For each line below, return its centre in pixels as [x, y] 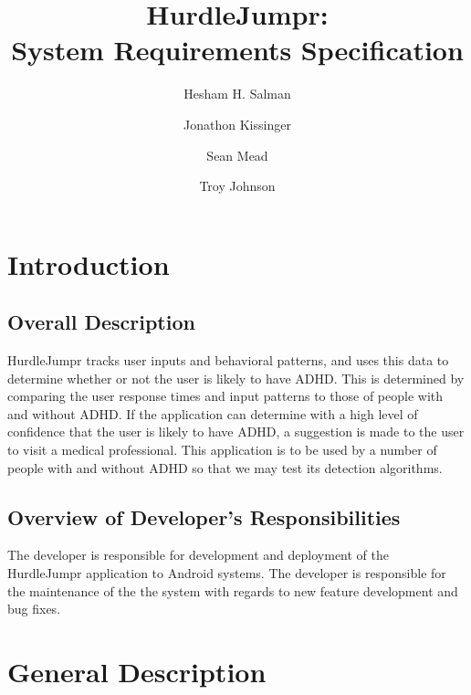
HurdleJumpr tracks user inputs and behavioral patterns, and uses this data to [228, 360]
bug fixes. [34, 609]
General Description [137, 671]
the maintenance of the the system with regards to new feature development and [233, 590]
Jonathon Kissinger [237, 124]
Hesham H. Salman [237, 94]
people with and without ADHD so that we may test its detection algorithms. [225, 467]
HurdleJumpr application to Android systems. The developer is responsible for [227, 573]
